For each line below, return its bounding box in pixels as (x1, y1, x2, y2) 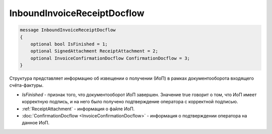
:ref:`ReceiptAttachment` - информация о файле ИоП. (22, 106, 135, 112)
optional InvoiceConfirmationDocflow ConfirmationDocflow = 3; (30, 55, 190, 61)
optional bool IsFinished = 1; (30, 41, 108, 47)
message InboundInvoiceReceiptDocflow (20, 27, 116, 33)
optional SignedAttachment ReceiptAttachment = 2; (30, 48, 158, 54)
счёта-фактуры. (9, 82, 44, 88)
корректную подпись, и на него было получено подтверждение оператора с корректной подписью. (22, 99, 238, 105)
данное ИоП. (22, 120, 50, 126)
